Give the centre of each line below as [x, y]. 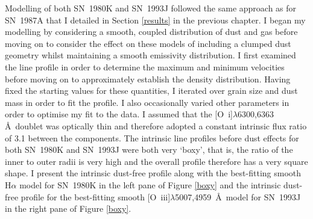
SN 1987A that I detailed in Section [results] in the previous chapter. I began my [155, 20]
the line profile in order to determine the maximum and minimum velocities [145, 66]
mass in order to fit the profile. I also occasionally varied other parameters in [147, 102]
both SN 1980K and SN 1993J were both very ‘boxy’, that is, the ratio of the [149, 150]
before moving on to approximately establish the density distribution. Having [148, 79]
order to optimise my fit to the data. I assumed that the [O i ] [119, 114]
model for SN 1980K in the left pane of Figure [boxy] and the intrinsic [150, 184]
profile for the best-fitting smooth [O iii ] [96, 196]
